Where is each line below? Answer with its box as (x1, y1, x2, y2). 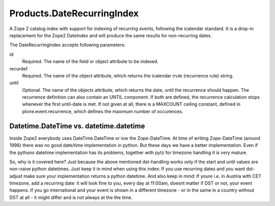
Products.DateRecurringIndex (9, 8, 139, 19)
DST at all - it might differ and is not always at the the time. (9, 194, 132, 200)
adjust (9, 173, 23, 179)
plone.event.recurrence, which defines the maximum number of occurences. (22, 108, 183, 114)
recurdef (9, 65, 28, 71)
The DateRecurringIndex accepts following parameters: (9, 42, 126, 48)
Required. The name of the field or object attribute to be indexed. (22, 59, 159, 65)
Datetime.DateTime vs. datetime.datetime (9, 121, 145, 130)
